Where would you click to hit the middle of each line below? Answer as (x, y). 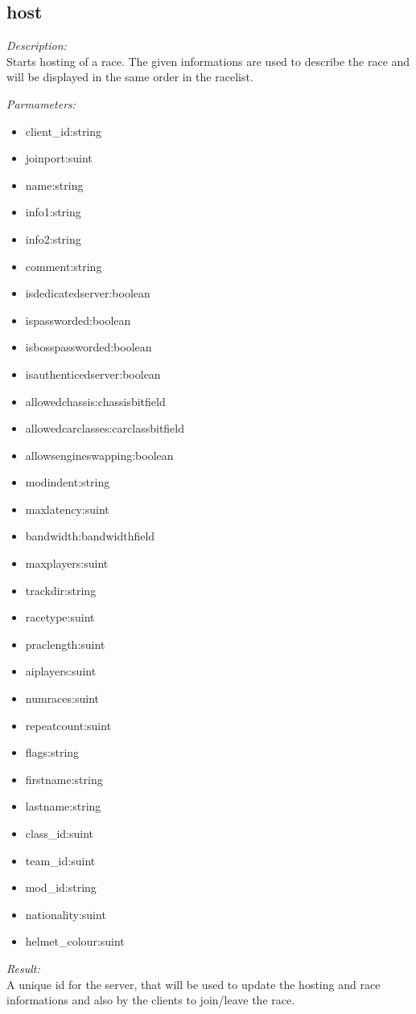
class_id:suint (60, 833)
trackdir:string (61, 590)
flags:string (52, 752)
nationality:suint (66, 914)
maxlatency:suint (67, 509)
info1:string (53, 212)
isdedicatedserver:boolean (88, 293)
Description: (37, 45)
